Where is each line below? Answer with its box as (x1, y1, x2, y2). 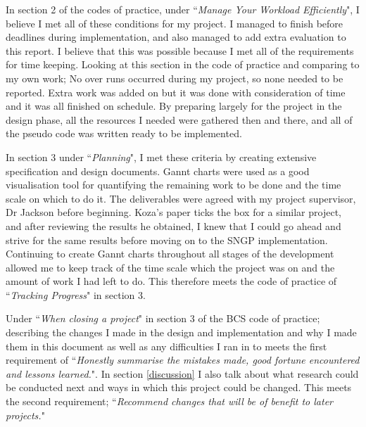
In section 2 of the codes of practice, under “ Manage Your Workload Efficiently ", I (6, 2, 360, 16)
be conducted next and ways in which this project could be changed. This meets (6, 380, 352, 395)
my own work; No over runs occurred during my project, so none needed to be (6, 70, 343, 85)
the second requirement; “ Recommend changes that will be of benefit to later (6, 394, 334, 409)
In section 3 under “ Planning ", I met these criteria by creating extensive (6, 149, 317, 164)
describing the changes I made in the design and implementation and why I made (6, 325, 357, 340)
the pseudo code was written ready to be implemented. (6, 126, 242, 141)
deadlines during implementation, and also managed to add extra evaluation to (6, 30, 346, 44)
